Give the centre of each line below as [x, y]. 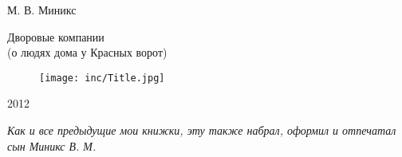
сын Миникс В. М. [52, 145]
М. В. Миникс [42, 10]
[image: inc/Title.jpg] [102, 78]
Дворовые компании [56, 36]
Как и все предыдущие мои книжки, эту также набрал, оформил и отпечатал [202, 130]
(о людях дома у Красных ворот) [87, 52]
